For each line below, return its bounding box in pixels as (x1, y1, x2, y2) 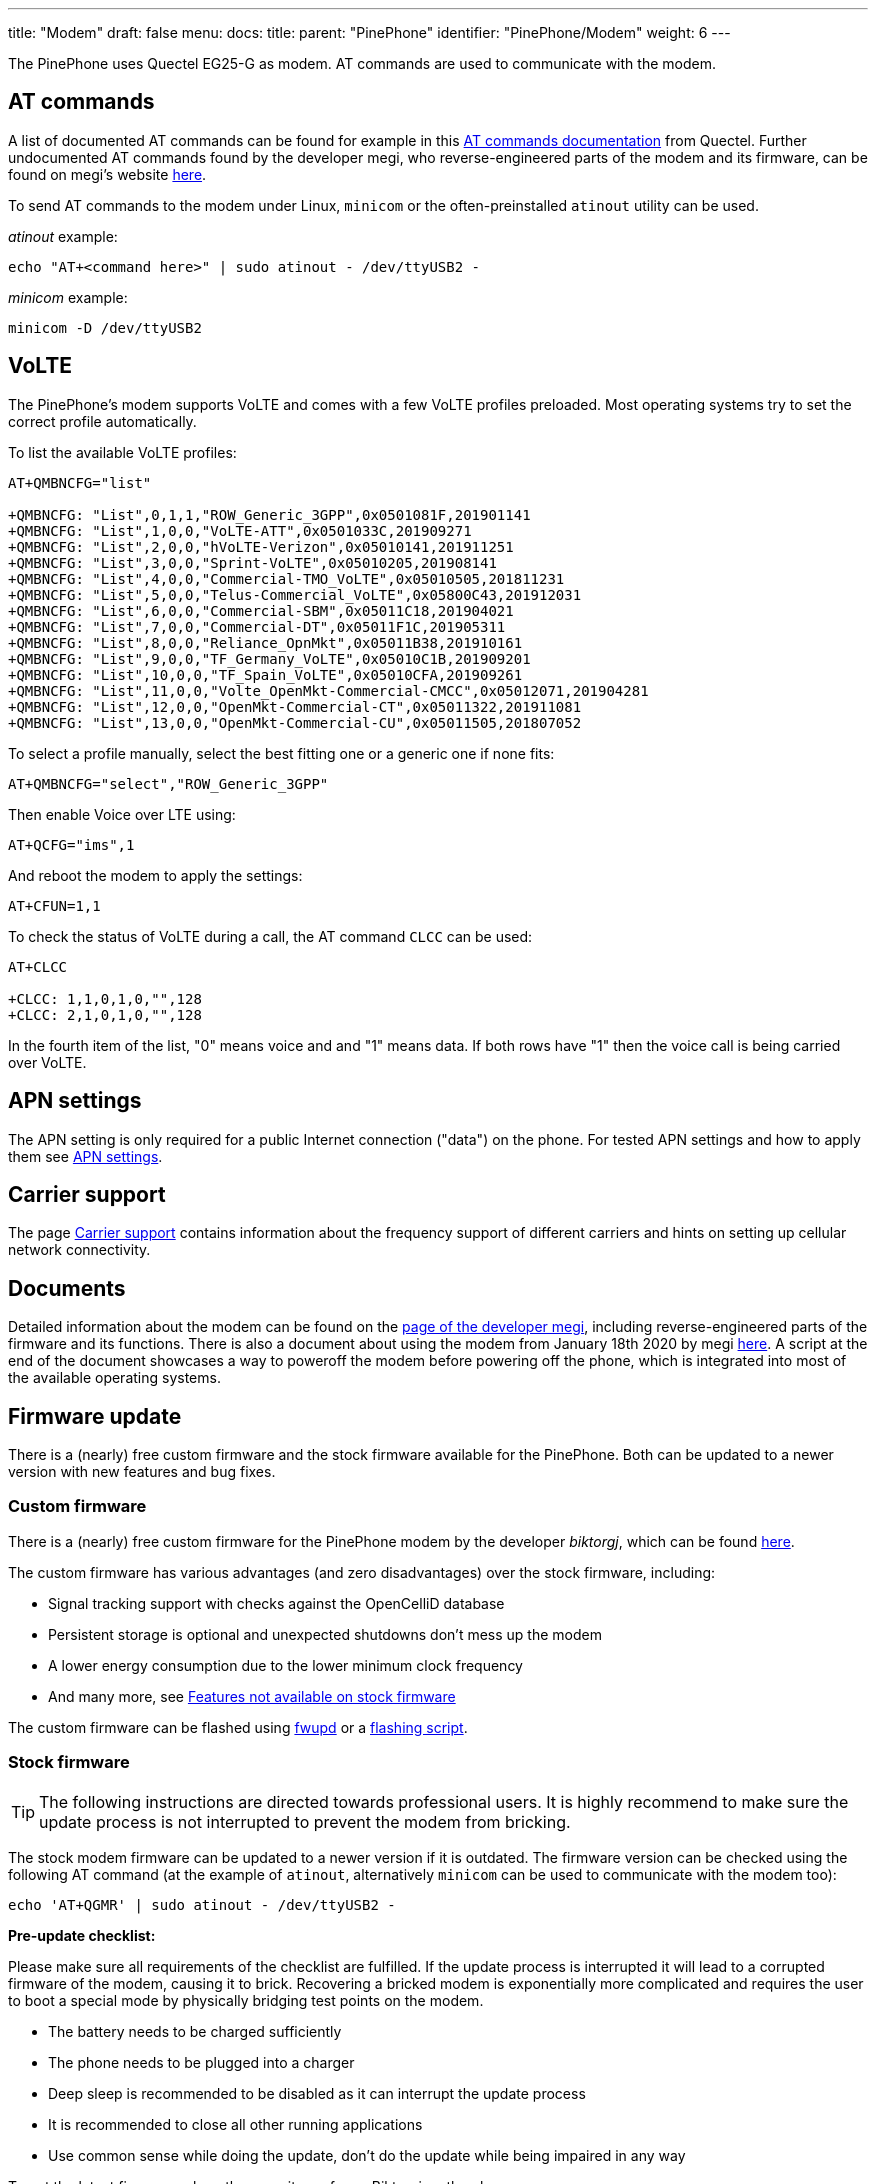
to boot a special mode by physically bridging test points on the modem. (8, 1991, 484, 2009)
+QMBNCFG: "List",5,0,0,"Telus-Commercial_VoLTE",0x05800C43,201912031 (8, 586, 582, 603)
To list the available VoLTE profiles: (8, 443, 237, 461)
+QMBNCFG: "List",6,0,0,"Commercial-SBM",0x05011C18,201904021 (8, 602, 514, 619)
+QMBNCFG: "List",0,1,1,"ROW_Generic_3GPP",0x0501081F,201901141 (8, 506, 531, 523)
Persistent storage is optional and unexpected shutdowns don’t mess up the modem (48, 1625, 602, 1643)
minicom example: (8, 288, 128, 306)
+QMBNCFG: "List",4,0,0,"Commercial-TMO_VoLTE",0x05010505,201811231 (8, 570, 565, 587)
